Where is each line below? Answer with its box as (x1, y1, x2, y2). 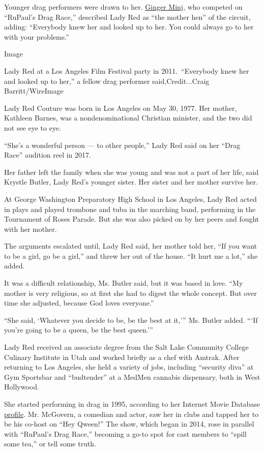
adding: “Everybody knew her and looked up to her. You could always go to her (4, 21, 254, 32)
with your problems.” (4, 31, 69, 42)
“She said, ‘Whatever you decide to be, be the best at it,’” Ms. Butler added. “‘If (4, 314, 258, 325)
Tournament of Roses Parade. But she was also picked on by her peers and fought (4, 214, 259, 224)
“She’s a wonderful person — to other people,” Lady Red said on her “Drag (4, 139, 241, 150)
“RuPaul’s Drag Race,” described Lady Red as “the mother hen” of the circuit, (4, 11, 251, 22)
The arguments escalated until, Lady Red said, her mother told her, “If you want (4, 240, 257, 251)
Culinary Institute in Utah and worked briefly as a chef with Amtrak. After (4, 351, 240, 362)
